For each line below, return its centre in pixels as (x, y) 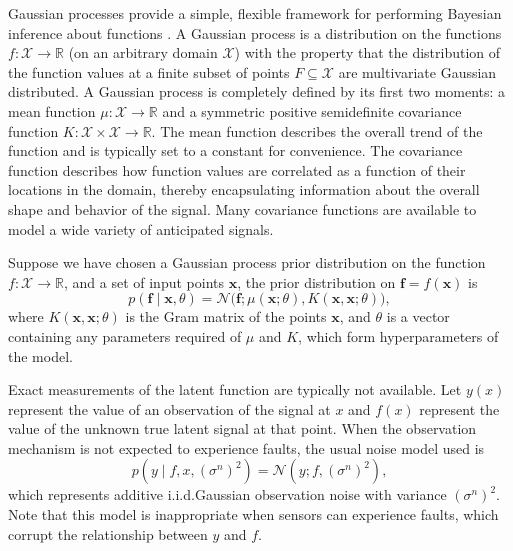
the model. (40, 355)
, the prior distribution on (316, 281)
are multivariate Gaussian (417, 71)
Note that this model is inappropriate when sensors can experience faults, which (253, 514)
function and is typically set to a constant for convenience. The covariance (235, 150)
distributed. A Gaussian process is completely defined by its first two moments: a (257, 91)
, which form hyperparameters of (398, 335)
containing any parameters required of (125, 335)
